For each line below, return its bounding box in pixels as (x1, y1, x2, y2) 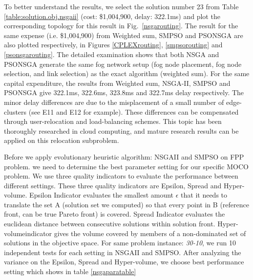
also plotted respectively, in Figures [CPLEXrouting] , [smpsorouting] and (4, 40, 223, 50)
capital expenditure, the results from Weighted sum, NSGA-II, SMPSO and (4, 78, 231, 88)
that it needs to (181, 190, 228, 200)
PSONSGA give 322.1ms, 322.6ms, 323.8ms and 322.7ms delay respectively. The (4, 87, 244, 98)
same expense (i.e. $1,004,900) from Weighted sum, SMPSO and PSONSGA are (4, 30, 243, 40)
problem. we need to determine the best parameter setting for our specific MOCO (4, 161, 249, 171)
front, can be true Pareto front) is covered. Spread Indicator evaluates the (4, 209, 225, 219)
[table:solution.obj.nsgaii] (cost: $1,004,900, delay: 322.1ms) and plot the (4, 11, 220, 21)
